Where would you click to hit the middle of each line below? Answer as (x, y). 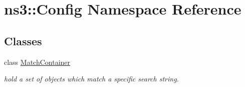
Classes (23, 40)
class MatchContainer (37, 62)
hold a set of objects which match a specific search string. (91, 79)
